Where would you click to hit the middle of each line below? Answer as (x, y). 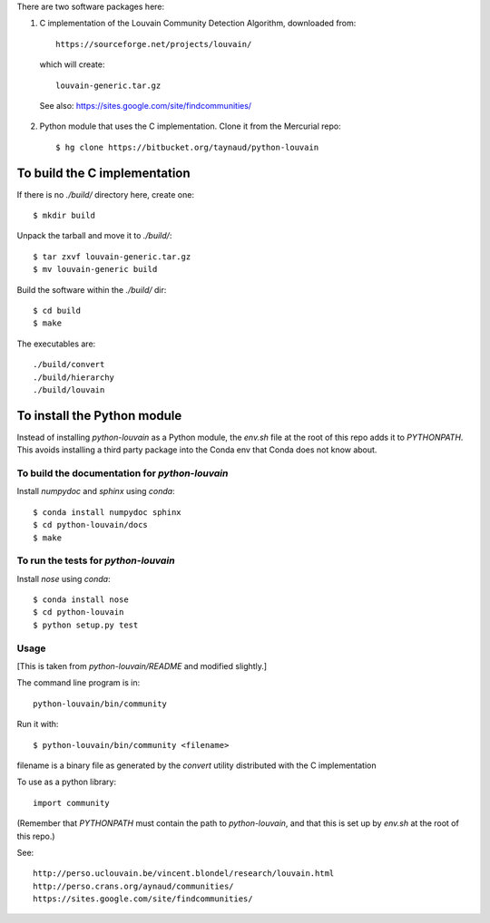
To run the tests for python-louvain (96, 560)
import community (71, 803)
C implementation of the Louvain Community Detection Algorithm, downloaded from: (198, 24)
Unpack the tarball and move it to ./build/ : (94, 236)
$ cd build (57, 310)
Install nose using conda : (64, 578)
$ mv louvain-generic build (95, 269)
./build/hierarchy (74, 377)
